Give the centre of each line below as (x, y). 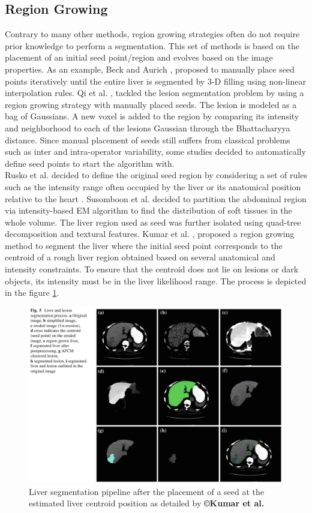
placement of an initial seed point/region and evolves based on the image (139, 57)
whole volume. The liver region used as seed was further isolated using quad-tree (153, 222)
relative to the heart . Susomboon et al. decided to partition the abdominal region (156, 198)
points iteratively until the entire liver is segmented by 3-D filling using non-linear (155, 81)
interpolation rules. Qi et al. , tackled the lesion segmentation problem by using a (154, 93)
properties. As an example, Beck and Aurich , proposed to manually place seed (150, 69)
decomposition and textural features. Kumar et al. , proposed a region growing (150, 234)
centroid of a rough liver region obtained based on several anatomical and (140, 257)
